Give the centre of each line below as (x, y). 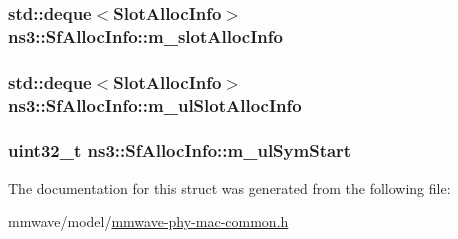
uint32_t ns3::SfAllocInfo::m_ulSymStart (180, 150)
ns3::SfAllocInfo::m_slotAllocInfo (145, 35)
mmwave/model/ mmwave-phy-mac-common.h (148, 221)
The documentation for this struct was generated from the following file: (229, 187)
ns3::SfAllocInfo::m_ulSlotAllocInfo (155, 104)
